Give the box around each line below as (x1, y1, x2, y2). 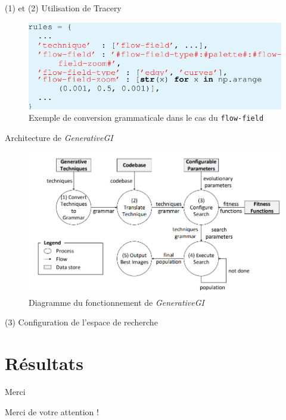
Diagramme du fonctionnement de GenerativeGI (29, 296, 204, 308)
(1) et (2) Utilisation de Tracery (5, 2, 122, 14)
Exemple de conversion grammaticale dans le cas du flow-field (29, 111, 264, 124)
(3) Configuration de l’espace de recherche (5, 316, 158, 328)
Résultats (5, 351, 83, 375)
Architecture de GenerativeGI (5, 131, 113, 143)
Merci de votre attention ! (5, 405, 99, 418)
